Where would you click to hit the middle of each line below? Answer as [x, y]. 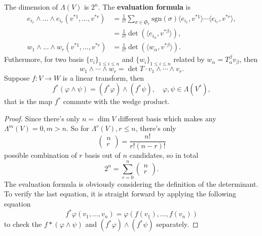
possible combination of [41, 155]
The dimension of [31, 7]
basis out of [103, 155]
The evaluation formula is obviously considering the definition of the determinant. [131, 183]
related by [189, 59]
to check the [23, 224]
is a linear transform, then [103, 77]
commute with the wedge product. [116, 101]
